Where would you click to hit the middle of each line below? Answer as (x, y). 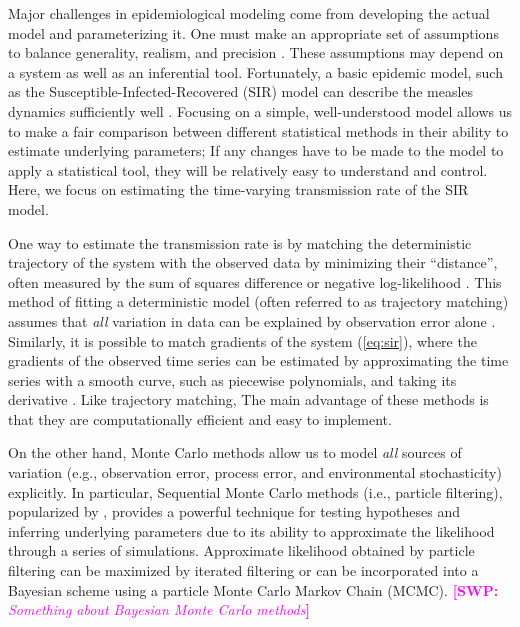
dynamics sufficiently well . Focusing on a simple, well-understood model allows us (260, 110)
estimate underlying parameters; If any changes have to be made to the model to (256, 150)
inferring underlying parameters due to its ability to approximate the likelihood (251, 530)
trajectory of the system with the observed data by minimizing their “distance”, (253, 262)
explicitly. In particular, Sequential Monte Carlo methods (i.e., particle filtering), (255, 491)
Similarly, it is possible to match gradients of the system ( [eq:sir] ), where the (242, 340)
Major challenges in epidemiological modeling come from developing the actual (249, 13)
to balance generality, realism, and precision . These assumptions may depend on (256, 52)
